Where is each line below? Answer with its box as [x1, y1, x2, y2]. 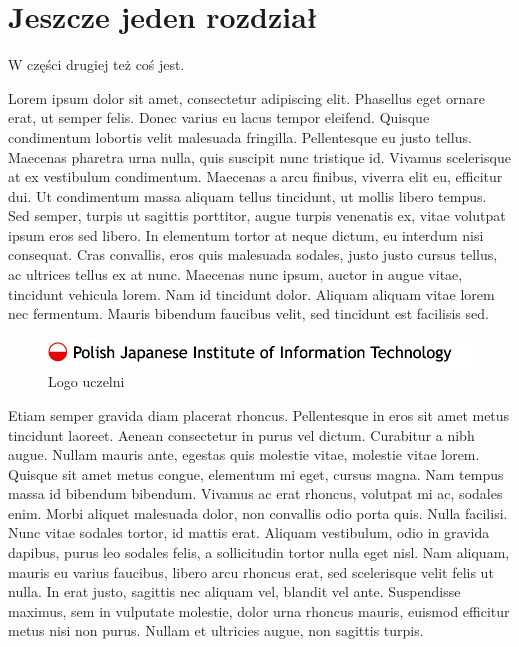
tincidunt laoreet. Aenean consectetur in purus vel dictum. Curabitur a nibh [8, 424, 475, 445]
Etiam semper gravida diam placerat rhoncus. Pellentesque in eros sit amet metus [8, 404, 510, 425]
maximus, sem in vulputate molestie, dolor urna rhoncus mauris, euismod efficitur [8, 600, 510, 621]
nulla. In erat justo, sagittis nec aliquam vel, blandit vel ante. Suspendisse [8, 581, 461, 602]
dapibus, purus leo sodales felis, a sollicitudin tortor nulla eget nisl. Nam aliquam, [8, 542, 510, 563]
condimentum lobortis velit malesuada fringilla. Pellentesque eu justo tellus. [8, 126, 472, 147]
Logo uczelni [48, 371, 125, 392]
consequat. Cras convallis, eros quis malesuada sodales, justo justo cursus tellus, [8, 244, 498, 265]
